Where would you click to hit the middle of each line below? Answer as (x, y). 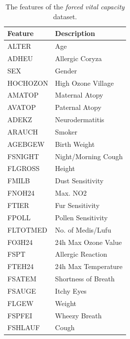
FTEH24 (21, 266)
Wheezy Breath (78, 315)
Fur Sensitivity (77, 205)
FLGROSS (24, 168)
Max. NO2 (71, 193)
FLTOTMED (27, 229)
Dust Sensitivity (79, 181)
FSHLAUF (24, 327)
